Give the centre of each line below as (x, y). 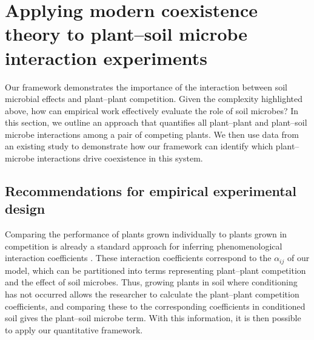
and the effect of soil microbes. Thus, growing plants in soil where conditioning (151, 282)
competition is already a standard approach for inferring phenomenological (144, 246)
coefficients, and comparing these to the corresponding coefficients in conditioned (155, 306)
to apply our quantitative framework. (74, 329)
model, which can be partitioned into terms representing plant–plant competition (155, 270)
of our (298, 258)
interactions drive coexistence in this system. (120, 158)
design (25, 209)
